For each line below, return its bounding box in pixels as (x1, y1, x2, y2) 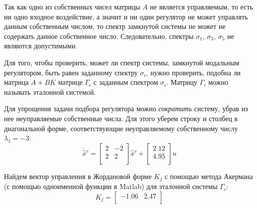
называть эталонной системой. (4, 86, 96, 97)
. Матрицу (166, 77, 198, 87)
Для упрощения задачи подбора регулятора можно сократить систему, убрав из (4, 103, 248, 114)
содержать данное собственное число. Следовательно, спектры (4, 30, 194, 41)
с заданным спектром (93, 77, 158, 87)
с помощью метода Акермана (164, 171, 253, 181)
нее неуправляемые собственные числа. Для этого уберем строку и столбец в (4, 113, 238, 123)
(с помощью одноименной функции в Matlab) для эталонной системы (4, 181, 218, 192)
